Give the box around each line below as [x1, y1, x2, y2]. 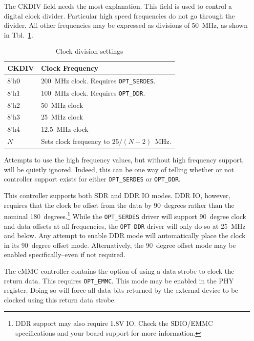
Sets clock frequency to [41, 136, 110, 146]
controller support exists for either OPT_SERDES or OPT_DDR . [4, 174, 181, 184]
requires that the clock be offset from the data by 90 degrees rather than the [4, 200, 234, 210]
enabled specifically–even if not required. [4, 249, 126, 260]
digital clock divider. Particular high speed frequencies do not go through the [4, 10, 235, 20]
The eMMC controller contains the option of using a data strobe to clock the [4, 266, 234, 276]
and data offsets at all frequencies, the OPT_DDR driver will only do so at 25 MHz [4, 221, 246, 231]
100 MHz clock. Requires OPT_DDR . [41, 87, 145, 98]
